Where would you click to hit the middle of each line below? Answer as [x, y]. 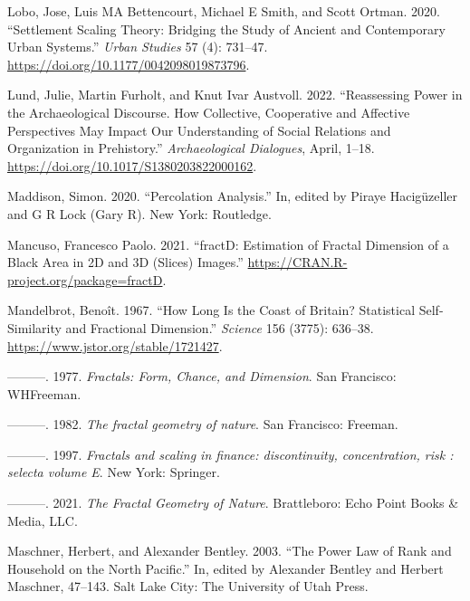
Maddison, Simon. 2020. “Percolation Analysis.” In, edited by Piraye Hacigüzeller [233, 196]
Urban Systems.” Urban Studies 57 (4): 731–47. [138, 47]
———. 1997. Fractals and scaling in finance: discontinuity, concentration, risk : [230, 454]
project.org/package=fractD [85, 279]
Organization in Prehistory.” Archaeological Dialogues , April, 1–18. [191, 148]
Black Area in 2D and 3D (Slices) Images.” [125, 262]
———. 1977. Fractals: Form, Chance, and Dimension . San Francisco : [202, 376]
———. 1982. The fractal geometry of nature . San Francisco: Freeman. [203, 424]
